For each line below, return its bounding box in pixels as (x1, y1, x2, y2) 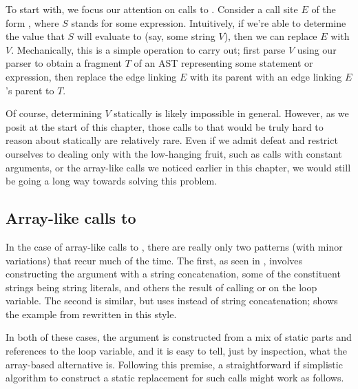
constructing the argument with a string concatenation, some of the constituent (6, 266, 341, 281)
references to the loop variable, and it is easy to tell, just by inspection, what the (6, 344, 347, 358)
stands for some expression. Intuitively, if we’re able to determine (71, 15, 346, 30)
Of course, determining (6, 106, 102, 120)
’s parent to (6, 83, 54, 97)
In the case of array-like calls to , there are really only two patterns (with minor (6, 239, 343, 253)
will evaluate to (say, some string (76, 29, 215, 43)
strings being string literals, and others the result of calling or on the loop (6, 280, 317, 294)
